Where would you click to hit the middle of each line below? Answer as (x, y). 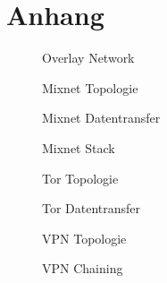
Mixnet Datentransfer (101, 118)
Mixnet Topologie (90, 87)
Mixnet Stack (79, 147)
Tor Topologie (80, 178)
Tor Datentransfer (92, 208)
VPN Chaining (83, 268)
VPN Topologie (84, 238)
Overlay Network (88, 58)
